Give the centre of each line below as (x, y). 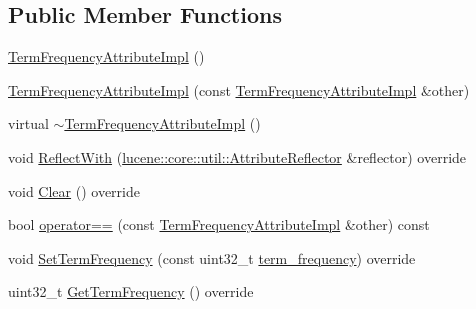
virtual (28, 123)
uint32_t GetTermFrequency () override (131, 291)
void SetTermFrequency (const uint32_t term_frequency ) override (212, 257)
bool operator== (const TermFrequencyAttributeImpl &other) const (219, 224)
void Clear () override (74, 190)
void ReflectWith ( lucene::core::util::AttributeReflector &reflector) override (237, 156)
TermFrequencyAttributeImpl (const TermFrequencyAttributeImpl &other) (239, 89)
